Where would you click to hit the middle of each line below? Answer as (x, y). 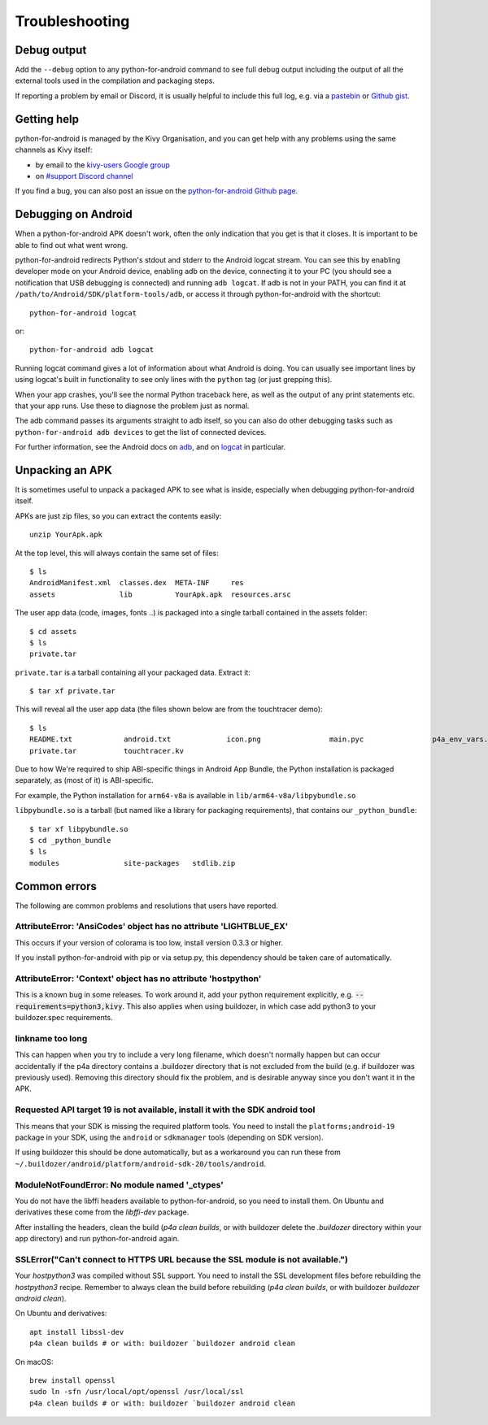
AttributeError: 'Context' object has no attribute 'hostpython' (138, 978)
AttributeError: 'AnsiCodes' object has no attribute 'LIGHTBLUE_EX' (152, 927)
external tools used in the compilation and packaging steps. (115, 80)
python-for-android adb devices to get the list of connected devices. (141, 432)
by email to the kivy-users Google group (103, 165)
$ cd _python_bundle (70, 840)
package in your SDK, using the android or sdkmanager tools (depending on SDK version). (169, 1137)
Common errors (56, 886)
